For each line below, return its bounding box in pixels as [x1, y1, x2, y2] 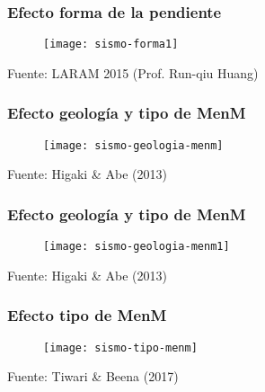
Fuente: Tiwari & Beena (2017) [7, 367, 179, 386]
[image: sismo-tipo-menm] [43, 341, 198, 354]
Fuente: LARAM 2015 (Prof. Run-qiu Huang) [7, 63, 259, 82]
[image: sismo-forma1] [43, 38, 179, 51]
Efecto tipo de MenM [7, 304, 167, 326]
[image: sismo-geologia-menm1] [43, 240, 230, 254]
